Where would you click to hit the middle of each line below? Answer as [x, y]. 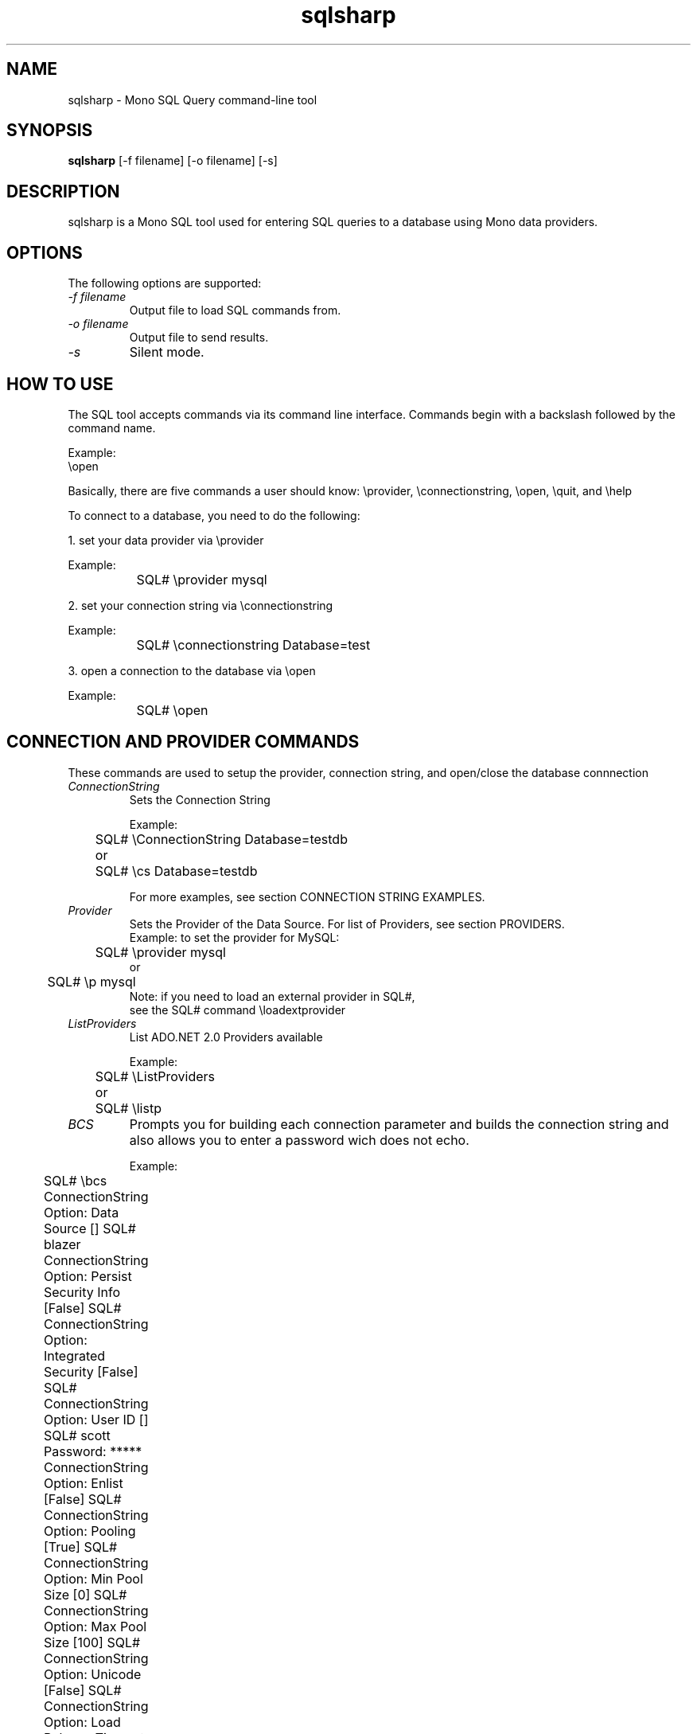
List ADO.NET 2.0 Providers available [226, 1037]
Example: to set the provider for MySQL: [234, 937]
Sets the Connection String [200, 799]
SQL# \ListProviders [155, 1076]
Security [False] [91, 1371]
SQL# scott [77, 1435]
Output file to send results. [199, 338]
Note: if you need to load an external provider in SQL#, [272, 996]
